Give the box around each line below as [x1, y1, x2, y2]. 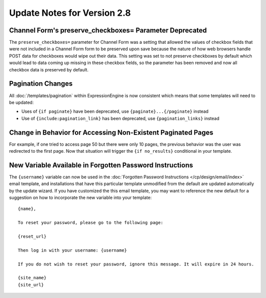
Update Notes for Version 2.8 [9, 7, 131, 18]
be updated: [9, 99, 34, 105]
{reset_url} [18, 234, 47, 239]
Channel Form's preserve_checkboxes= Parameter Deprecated [9, 26, 207, 34]
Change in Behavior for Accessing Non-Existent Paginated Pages [9, 128, 214, 136]
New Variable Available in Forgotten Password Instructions [9, 161, 193, 169]
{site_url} [18, 282, 44, 288]
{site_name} [18, 275, 47, 281]
